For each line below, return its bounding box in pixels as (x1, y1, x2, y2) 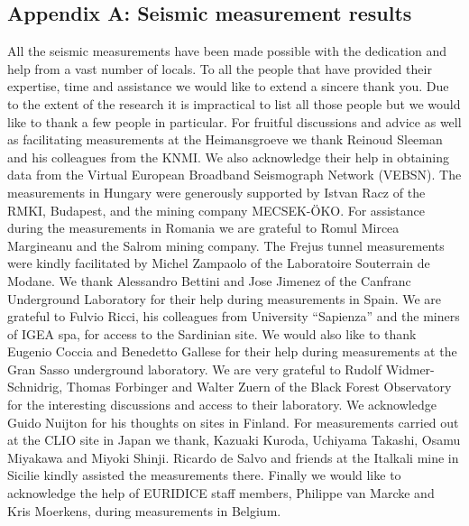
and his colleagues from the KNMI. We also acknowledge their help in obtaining (7, 147, 449, 166)
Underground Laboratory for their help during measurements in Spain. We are (7, 289, 442, 308)
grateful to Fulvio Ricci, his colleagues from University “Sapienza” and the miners (7, 307, 460, 326)
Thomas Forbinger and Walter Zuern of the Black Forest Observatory (66, 377, 452, 396)
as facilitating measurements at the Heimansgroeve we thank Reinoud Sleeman (7, 130, 443, 149)
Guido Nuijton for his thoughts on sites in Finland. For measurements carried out (7, 412, 459, 431)
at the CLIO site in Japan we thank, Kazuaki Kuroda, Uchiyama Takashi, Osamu (7, 430, 461, 449)
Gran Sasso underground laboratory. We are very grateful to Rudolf (7, 359, 382, 378)
